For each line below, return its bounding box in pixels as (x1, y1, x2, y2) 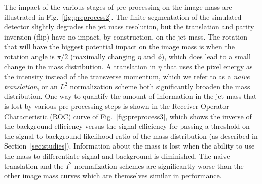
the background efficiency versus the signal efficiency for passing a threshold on (4, 121, 250, 131)
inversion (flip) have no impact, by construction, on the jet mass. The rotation (4, 31, 247, 42)
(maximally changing (70, 51, 135, 61)
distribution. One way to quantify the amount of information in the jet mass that (4, 91, 257, 101)
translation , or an (4, 81, 58, 91)
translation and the (4, 160, 64, 171)
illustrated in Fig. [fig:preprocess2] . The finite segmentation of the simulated (4, 11, 242, 22)
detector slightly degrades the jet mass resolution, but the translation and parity (4, 21, 254, 32)
